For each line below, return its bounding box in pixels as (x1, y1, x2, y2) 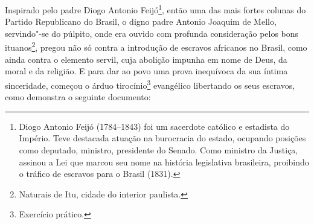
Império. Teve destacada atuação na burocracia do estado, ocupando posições (19, 132, 306, 144)
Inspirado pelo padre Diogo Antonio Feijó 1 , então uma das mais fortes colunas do (5, 2, 306, 16)
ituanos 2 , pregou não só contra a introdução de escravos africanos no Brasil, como (5, 39, 307, 54)
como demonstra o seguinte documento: (5, 91, 151, 103)
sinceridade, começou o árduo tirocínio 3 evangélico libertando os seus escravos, (5, 77, 295, 91)
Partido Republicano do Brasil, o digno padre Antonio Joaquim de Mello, (5, 15, 277, 28)
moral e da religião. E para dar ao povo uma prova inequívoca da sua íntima (5, 65, 288, 77)
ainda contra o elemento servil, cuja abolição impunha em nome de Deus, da (5, 53, 287, 65)
